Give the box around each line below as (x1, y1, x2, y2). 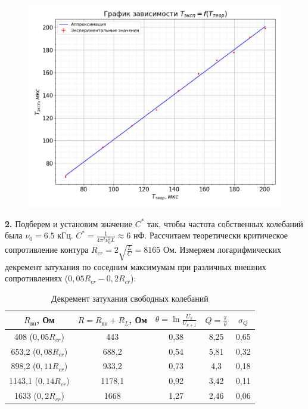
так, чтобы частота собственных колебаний (147, 217, 303, 230)
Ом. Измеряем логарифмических (163, 243, 282, 256)
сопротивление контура (5, 243, 89, 256)
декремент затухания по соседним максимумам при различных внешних (5, 260, 266, 272)
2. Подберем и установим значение (5, 217, 133, 230)
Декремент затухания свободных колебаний (51, 292, 209, 304)
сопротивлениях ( (5, 272, 69, 284)
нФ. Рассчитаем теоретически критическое (133, 229, 288, 241)
